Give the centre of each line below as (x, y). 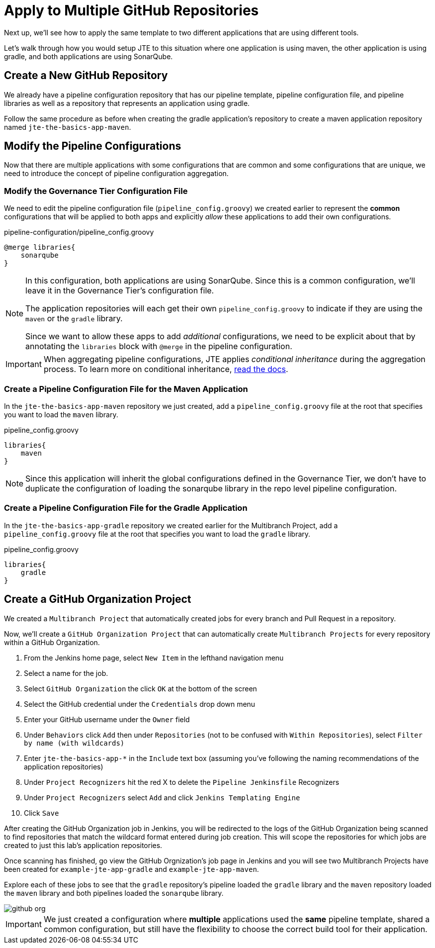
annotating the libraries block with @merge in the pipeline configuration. (159, 346)
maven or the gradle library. (74, 319)
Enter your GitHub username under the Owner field (107, 719)
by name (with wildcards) (74, 743)
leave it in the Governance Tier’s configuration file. (120, 291)
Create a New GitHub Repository (86, 76)
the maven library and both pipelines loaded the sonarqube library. (114, 893)
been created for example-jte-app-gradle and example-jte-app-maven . (131, 869)
